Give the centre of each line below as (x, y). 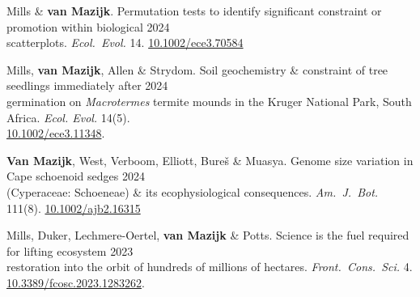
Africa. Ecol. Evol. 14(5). (68, 117)
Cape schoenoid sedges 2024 (76, 176)
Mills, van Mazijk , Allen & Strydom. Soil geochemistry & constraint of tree (197, 69)
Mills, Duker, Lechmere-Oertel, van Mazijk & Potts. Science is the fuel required (208, 235)
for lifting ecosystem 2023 (70, 250)
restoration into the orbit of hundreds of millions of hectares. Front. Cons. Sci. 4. (210, 267)
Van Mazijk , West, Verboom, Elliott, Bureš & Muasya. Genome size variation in (210, 160)
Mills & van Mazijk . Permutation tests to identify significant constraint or (194, 11)
